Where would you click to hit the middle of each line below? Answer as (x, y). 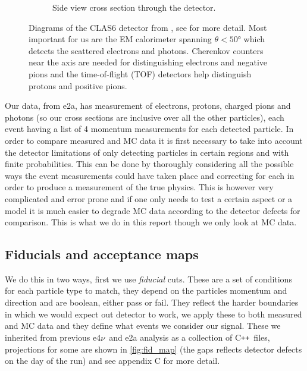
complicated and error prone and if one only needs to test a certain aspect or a (149, 198)
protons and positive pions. (78, 85)
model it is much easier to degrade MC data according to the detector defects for (153, 210)
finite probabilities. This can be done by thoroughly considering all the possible (149, 164)
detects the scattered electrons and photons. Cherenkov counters (146, 50)
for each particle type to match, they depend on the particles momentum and (146, 290)
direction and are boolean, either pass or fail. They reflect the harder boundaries (152, 302)
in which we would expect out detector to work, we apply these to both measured (153, 314)
